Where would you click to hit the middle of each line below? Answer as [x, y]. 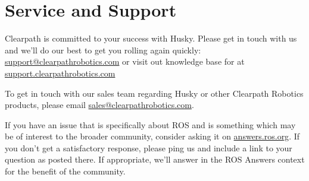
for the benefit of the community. [65, 171]
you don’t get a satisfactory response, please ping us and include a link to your [149, 147]
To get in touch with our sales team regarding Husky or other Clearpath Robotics [154, 93]
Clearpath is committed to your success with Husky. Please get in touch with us [151, 38]
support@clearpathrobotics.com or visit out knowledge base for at [125, 61]
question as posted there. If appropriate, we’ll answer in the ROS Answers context [155, 159]
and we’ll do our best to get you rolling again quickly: [103, 50]
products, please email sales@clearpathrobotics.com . [99, 105]
